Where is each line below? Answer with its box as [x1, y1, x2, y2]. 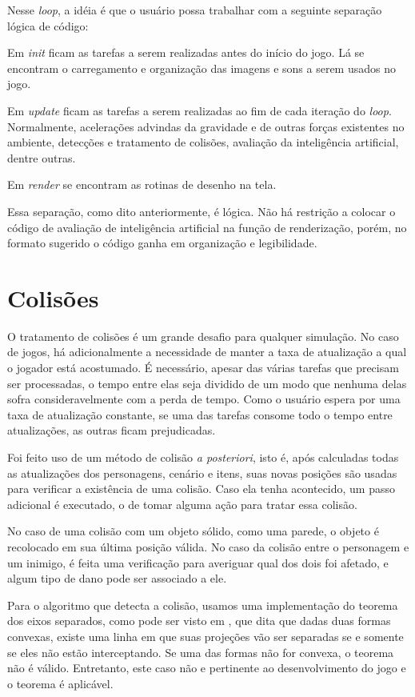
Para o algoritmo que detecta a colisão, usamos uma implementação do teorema [7, 596, 398, 613]
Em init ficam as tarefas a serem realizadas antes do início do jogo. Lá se [7, 44, 365, 61]
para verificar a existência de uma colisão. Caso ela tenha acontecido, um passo [7, 480, 395, 497]
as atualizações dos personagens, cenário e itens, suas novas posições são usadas [7, 464, 397, 481]
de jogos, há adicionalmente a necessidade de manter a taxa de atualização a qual [7, 343, 407, 360]
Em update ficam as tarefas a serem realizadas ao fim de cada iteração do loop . [7, 102, 392, 118]
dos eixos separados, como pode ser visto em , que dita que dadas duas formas [7, 612, 391, 629]
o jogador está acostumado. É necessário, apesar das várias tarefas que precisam [7, 359, 399, 376]
